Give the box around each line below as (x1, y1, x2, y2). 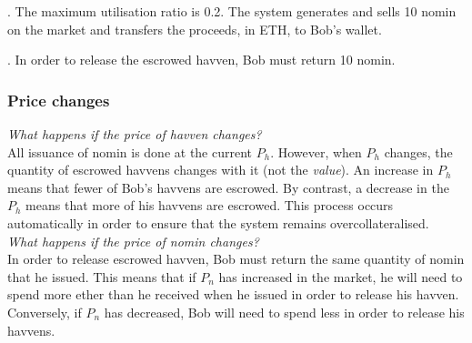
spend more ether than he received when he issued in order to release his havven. (7, 285, 459, 304)
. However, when (270, 142, 362, 161)
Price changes (7, 88, 110, 111)
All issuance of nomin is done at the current (7, 142, 253, 161)
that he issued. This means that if (7, 267, 196, 286)
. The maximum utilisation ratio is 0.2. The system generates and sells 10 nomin (7, 2, 457, 20)
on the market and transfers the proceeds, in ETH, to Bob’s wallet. (7, 19, 382, 38)
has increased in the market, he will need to (218, 267, 463, 286)
